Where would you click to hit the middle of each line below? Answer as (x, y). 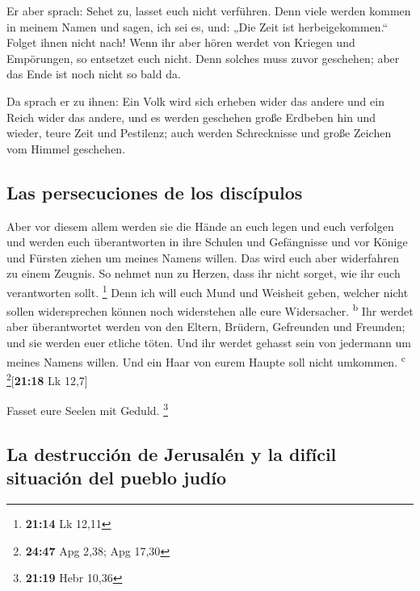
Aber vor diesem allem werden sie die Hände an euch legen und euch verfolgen (200, 226)
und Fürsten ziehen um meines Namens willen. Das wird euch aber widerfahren (203, 257)
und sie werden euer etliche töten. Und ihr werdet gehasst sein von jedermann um (209, 343)
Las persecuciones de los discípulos (155, 192)
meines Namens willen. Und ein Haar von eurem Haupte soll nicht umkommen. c (206, 360)
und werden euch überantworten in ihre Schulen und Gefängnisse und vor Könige (207, 242)
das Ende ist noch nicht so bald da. (94, 74)
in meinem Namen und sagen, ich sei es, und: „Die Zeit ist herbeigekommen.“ (197, 26)
